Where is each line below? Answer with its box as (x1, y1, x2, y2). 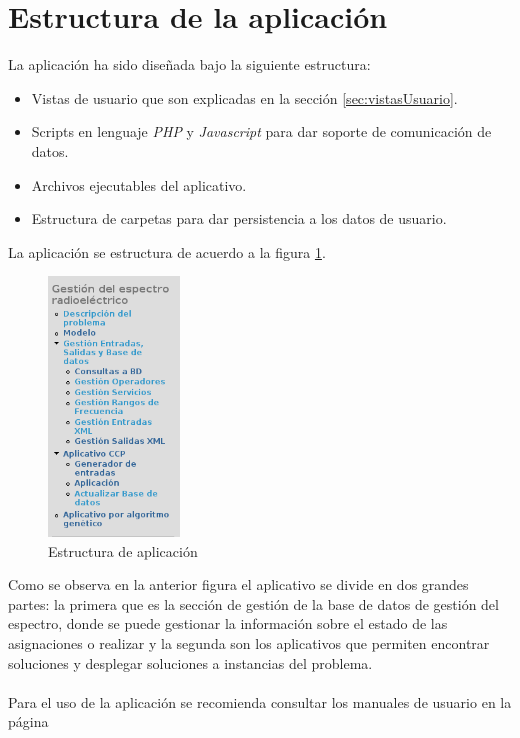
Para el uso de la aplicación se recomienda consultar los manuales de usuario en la (8, 691, 512, 712)
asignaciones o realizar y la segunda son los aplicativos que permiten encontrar (8, 633, 490, 653)
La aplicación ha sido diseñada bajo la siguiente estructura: (8, 54, 371, 75)
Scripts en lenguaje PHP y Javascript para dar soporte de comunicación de (31, 121, 492, 142)
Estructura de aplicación (48, 540, 198, 561)
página (8, 711, 49, 732)
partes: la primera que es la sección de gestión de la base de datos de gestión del (8, 593, 499, 614)
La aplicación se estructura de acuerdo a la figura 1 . (8, 241, 326, 262)
